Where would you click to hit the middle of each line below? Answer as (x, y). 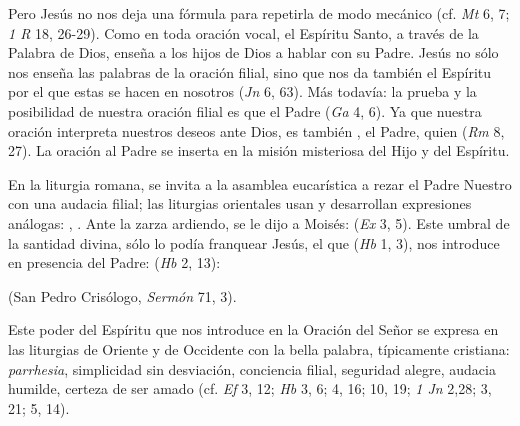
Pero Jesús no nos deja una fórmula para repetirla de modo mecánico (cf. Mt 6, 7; (259, 13)
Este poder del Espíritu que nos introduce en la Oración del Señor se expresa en (253, 329)
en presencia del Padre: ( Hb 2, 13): (114, 262)
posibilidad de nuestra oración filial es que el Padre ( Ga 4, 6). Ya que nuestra (245, 110)
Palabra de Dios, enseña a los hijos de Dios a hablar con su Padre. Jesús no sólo (253, 52)
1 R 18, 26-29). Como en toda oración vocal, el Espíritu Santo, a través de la (243, 32)
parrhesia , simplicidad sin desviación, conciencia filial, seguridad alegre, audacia (252, 368)
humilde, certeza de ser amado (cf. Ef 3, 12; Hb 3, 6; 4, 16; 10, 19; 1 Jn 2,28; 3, (250, 388)
